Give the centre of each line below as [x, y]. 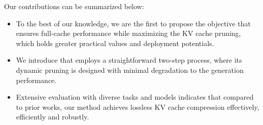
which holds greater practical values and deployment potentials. [115, 43]
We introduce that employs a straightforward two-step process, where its [129, 60]
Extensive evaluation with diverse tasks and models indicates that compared [135, 97]
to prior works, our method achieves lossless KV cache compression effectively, [138, 107]
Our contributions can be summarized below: [74, 6]
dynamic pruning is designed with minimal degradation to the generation [130, 70]
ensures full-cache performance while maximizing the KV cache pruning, [128, 33]
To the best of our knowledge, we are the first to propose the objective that [133, 23]
